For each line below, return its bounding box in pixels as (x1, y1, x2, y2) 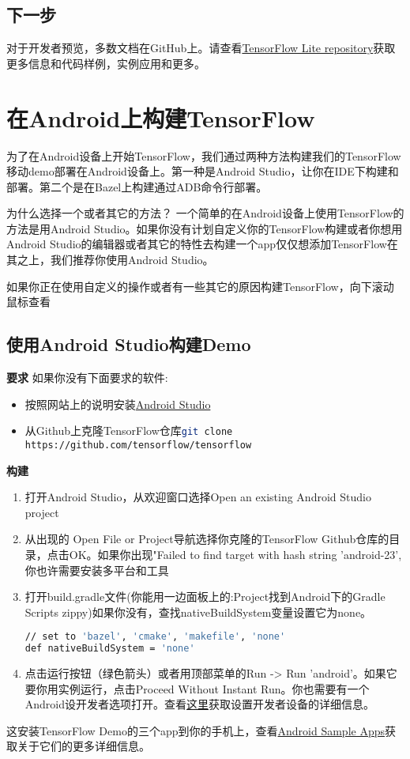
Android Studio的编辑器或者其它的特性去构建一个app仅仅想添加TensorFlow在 (6, 236, 398, 252)
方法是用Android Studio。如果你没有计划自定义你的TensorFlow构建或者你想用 (6, 220, 403, 236)
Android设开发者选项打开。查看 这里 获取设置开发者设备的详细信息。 (24, 696, 375, 712)
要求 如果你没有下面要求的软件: (6, 369, 168, 386)
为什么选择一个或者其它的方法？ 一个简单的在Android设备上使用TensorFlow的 (6, 205, 404, 221)
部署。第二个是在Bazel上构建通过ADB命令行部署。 (6, 178, 268, 194)
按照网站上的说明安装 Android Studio (24, 395, 211, 412)
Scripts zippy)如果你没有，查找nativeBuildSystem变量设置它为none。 (24, 603, 372, 620)
